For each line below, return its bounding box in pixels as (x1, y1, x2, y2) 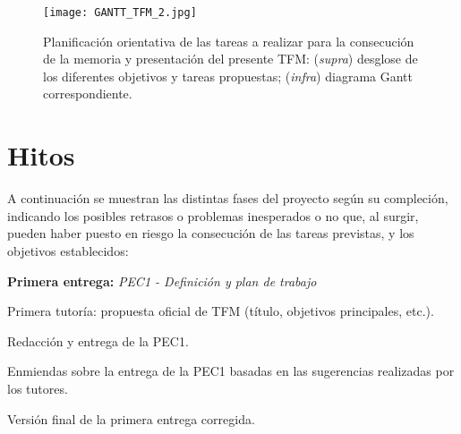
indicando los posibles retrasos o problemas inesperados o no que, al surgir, (7, 206, 419, 225)
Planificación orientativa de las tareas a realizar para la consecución (43, 31, 414, 50)
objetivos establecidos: (7, 241, 129, 260)
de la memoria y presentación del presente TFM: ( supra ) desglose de (43, 49, 418, 68)
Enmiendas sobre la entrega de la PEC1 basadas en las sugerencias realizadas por (7, 362, 455, 380)
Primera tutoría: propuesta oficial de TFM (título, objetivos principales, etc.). (7, 302, 434, 320)
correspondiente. (43, 84, 132, 103)
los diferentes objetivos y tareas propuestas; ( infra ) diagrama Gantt (43, 66, 413, 85)
